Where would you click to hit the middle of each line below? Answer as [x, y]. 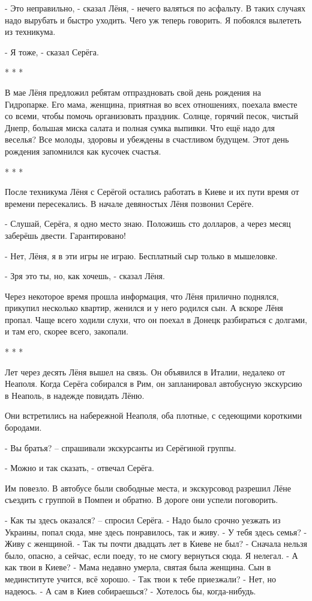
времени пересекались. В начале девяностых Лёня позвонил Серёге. [129, 203]
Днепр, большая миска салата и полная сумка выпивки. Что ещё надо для [140, 127]
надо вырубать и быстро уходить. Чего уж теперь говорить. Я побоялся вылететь [153, 20]
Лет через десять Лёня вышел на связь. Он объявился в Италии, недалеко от [145, 371]
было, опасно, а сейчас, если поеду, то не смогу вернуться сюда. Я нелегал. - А [151, 555]
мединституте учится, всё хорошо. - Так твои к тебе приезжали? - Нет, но [141, 578]
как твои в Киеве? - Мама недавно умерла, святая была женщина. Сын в [138, 567]
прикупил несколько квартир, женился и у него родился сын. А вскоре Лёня [144, 308]
